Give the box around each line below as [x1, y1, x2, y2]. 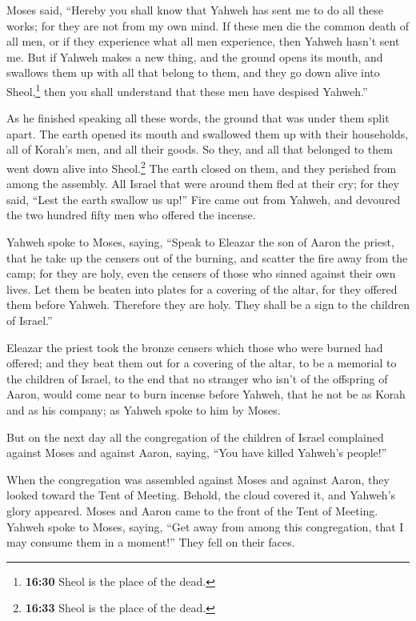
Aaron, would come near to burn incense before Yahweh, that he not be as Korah [6, 386, 406, 403]
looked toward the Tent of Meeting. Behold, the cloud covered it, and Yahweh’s [6, 487, 396, 503]
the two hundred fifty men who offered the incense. [6, 206, 256, 223]
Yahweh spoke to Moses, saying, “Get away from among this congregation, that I [6, 518, 404, 535]
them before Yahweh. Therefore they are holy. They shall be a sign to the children [6, 296, 410, 313]
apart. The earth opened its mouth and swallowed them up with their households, [6, 125, 409, 142]
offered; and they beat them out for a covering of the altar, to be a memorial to [6, 355, 397, 371]
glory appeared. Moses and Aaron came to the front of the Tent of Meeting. [6, 502, 378, 519]
